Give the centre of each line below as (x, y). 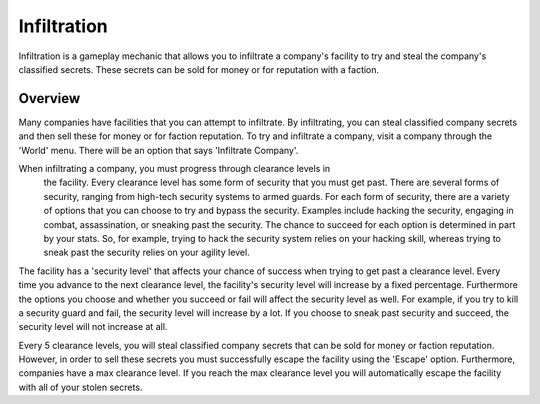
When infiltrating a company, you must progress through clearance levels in (174, 169)
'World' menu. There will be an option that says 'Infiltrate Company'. (158, 150)
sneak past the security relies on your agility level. (146, 252)
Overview (49, 98)
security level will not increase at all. (93, 327)
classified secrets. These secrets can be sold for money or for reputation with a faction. (199, 69)
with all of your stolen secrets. (80, 387)
